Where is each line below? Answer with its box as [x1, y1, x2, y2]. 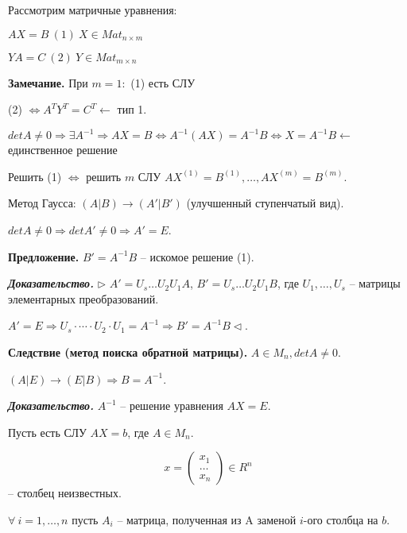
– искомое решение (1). [140, 248, 254, 265]
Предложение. [8, 248, 79, 265]
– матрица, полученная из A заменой [117, 512, 297, 527]
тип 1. [117, 101, 147, 118]
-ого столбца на [303, 512, 378, 527]
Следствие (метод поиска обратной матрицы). [8, 344, 248, 361]
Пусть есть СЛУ [8, 423, 87, 440]
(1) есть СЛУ [130, 74, 196, 91]
